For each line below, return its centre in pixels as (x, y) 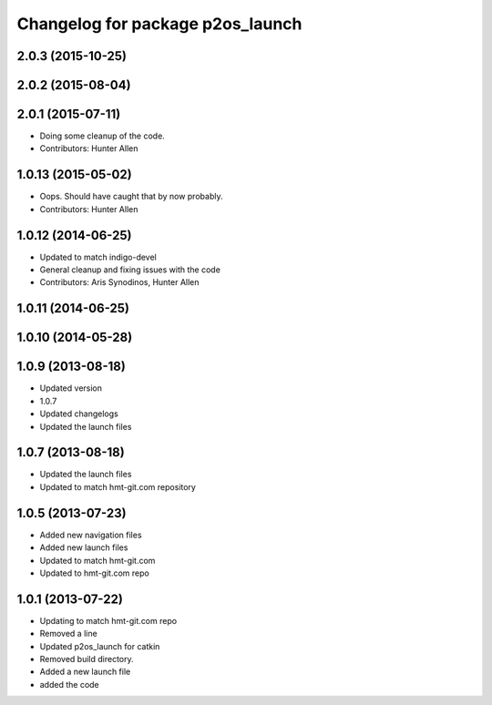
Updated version (71, 388)
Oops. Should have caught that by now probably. (131, 197)
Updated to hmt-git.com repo (94, 573)
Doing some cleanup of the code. (102, 136)
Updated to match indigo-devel (98, 257)
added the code (69, 684)
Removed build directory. (87, 659)
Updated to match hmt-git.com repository (118, 486)
